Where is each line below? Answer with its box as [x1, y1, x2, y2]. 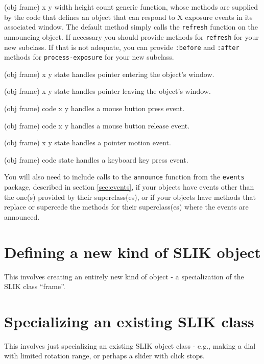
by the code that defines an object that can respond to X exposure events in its [4, 11, 253, 22]
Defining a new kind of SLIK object [4, 241, 261, 262]
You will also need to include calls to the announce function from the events [4, 171, 245, 182]
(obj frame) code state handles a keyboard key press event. [4, 154, 188, 165]
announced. [4, 211, 40, 222]
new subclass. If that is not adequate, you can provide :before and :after [4, 41, 239, 52]
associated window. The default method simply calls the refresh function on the [4, 21, 258, 32]
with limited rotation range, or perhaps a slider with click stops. [4, 350, 205, 361]
